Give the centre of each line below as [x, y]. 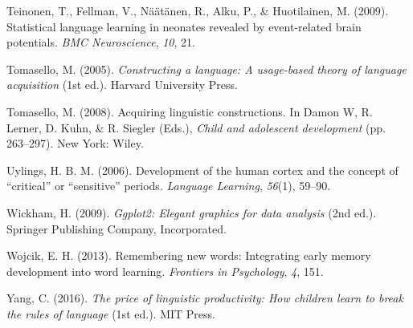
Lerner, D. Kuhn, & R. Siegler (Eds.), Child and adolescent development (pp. [196, 127]
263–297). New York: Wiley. [75, 143]
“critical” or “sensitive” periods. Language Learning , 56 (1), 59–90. [169, 186]
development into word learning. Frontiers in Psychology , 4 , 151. [165, 271]
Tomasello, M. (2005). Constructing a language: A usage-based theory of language [206, 69]
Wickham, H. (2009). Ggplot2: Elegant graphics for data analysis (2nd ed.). [192, 212]
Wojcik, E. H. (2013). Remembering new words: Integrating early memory [189, 255]
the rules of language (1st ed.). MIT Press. [111, 313]
